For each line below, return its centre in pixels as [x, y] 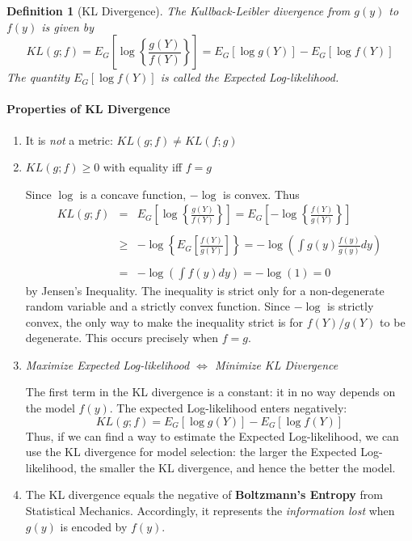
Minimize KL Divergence [276, 364]
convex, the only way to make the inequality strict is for [164, 321]
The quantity [38, 77]
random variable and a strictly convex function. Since [158, 306]
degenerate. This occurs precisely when [122, 338]
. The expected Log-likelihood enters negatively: [228, 408]
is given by [68, 26]
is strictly [350, 306]
